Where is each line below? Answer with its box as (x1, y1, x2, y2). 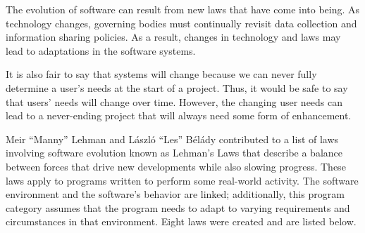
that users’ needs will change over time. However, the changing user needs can (6, 94, 343, 109)
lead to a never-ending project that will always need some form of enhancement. (6, 108, 352, 123)
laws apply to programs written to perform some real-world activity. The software (6, 173, 359, 187)
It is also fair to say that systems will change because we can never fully (6, 67, 317, 81)
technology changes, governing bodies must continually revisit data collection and (6, 15, 357, 30)
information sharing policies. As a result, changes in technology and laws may (6, 29, 341, 44)
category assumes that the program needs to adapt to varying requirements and (6, 200, 350, 215)
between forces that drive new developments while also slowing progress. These (6, 159, 346, 173)
